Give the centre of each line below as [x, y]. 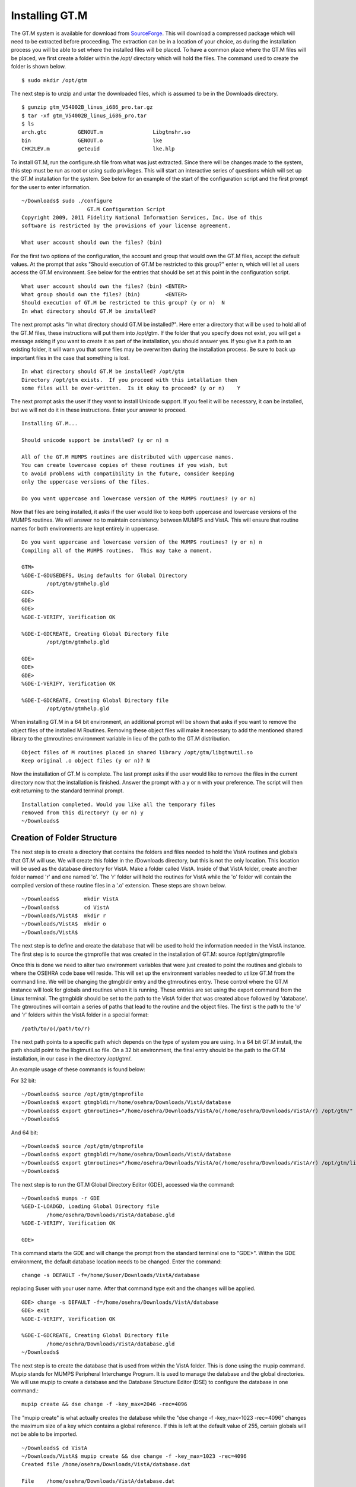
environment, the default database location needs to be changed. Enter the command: [116, 1262]
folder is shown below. [39, 67]
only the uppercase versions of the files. [86, 481]
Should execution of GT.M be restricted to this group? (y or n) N [123, 303]
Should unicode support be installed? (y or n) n [95, 440]
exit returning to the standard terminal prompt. [67, 790]
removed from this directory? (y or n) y [82, 812]
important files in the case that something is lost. [70, 357]
